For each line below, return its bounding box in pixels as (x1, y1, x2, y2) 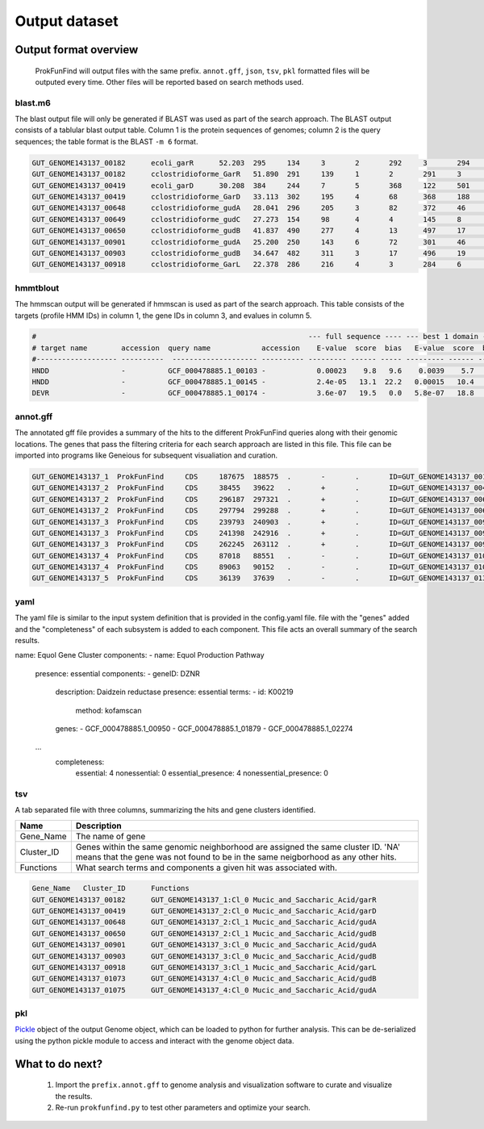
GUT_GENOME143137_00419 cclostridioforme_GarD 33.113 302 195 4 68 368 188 (31, 192, 470, 202)
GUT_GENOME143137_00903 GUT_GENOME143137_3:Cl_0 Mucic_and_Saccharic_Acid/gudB (31, 951, 377, 960)
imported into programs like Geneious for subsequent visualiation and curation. (15, 450, 278, 460)
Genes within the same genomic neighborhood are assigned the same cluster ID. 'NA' (75, 841, 401, 852)
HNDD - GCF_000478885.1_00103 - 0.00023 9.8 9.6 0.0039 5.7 (31, 366, 475, 375)
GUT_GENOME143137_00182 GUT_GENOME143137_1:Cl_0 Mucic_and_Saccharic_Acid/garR (31, 895, 377, 904)
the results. (55, 1091, 93, 1101)
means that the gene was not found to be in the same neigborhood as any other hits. (75, 851, 397, 863)
